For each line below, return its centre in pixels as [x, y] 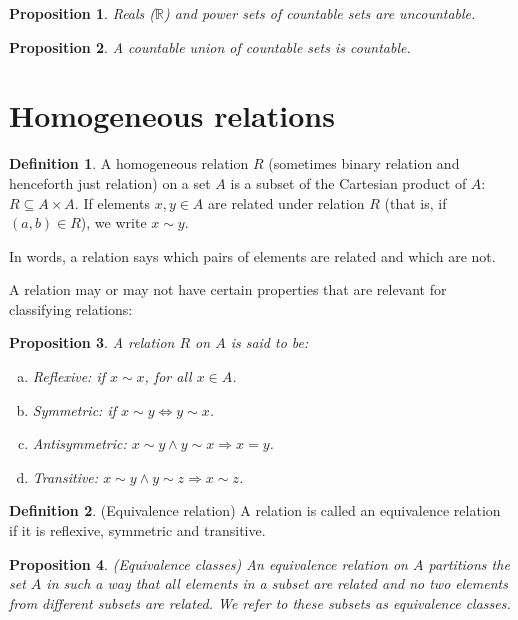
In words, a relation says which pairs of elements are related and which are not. [252, 255]
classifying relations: [71, 308]
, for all [168, 376]
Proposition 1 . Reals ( [82, 13]
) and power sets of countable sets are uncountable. [320, 13]
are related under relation [286, 202]
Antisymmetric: [79, 443]
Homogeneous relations [172, 115]
